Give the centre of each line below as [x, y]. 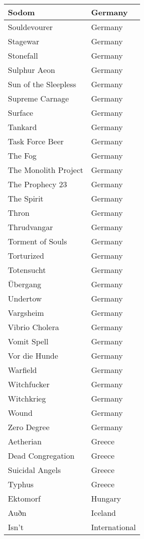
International [113, 527]
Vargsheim [26, 313]
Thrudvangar [31, 227]
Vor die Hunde [33, 355]
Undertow [25, 298]
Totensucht [27, 270]
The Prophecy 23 [37, 184]
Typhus [21, 484]
